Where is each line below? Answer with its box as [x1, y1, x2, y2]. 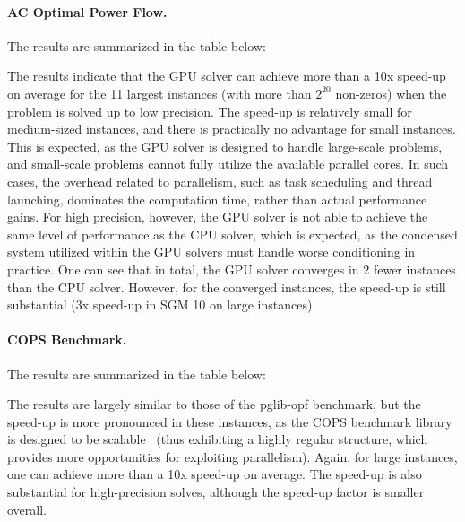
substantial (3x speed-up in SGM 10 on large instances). [7, 295, 316, 314]
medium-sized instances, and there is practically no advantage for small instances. [7, 119, 456, 138]
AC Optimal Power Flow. [7, 2, 168, 21]
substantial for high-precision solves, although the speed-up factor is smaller [7, 483, 425, 501]
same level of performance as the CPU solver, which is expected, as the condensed [7, 224, 458, 243]
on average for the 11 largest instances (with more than [7, 83, 312, 102]
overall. [7, 500, 47, 518]
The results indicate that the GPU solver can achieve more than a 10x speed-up [7, 66, 446, 85]
